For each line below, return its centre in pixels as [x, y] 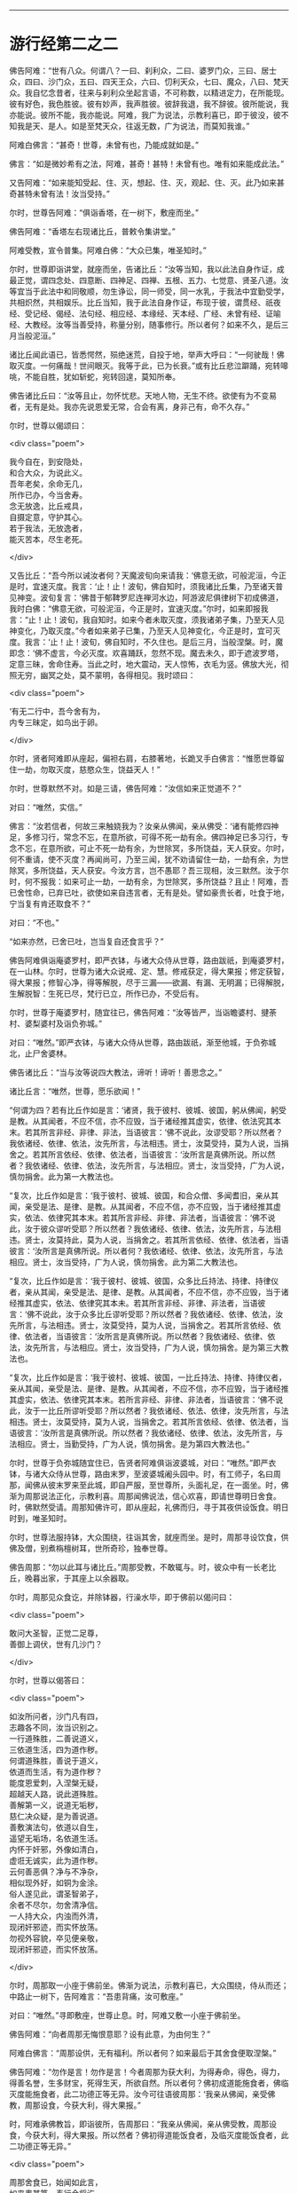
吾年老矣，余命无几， [48, 484]
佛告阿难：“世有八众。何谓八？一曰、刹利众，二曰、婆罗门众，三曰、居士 [143, 70]
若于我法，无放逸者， [48, 528]
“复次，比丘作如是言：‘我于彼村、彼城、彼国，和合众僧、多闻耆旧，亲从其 [144, 1195]
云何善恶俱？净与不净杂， [56, 1871]
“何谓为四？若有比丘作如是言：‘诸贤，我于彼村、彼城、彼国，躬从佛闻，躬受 [148, 1109]
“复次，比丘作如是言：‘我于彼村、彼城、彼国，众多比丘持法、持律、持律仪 [144, 1281]
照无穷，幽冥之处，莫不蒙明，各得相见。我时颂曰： [102, 674]
